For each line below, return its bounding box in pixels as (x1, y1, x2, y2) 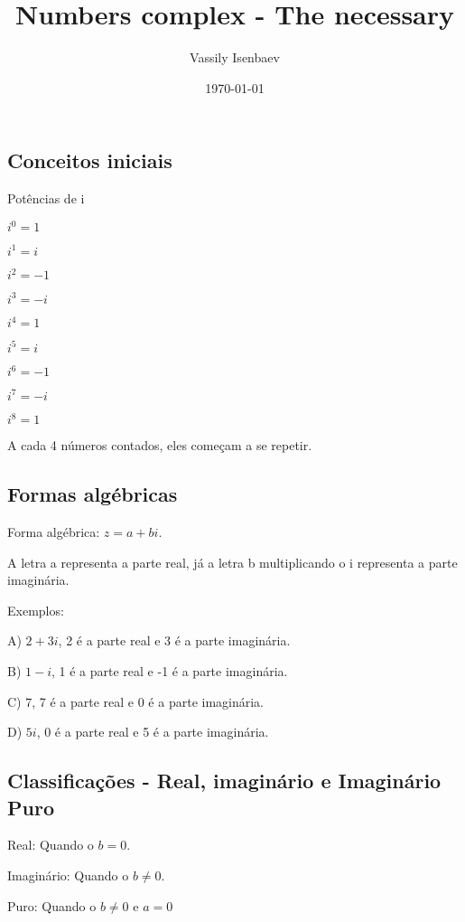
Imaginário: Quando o (7, 865, 129, 884)
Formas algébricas (7, 480, 178, 508)
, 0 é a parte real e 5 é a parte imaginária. (36, 722, 269, 741)
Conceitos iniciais (7, 146, 172, 174)
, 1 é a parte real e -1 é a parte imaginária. (51, 661, 288, 680)
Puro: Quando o (7, 896, 97, 915)
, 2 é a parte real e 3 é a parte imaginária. (58, 631, 291, 650)
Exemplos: (7, 600, 64, 619)
